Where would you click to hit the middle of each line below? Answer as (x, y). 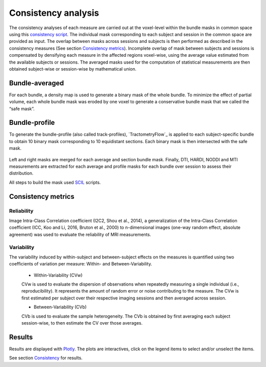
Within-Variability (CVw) (58, 275)
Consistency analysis (54, 13)
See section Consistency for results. (46, 358)
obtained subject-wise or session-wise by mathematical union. (73, 69)
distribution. (21, 173)
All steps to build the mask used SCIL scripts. (55, 182)
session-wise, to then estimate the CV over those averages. (82, 323)
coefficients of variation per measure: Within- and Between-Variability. (81, 264)
